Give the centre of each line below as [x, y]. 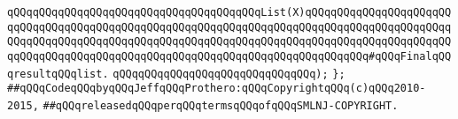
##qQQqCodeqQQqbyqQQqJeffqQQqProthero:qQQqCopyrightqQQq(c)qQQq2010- [217, 89]
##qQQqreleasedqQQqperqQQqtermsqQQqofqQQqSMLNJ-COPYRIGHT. [221, 105]
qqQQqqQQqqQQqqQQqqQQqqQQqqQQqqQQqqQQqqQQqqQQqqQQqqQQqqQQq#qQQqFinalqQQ [229, 56]
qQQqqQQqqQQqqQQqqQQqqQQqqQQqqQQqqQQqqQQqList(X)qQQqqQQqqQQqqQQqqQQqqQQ [229, 12]
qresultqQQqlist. [58, 74]
